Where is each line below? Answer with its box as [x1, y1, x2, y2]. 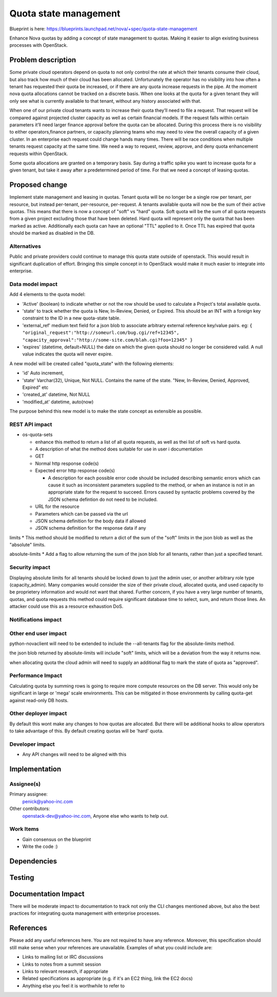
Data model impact [9, 280, 58, 288]
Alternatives [9, 242, 41, 250]
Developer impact [9, 740, 55, 747]
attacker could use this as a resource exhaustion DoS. [9, 604, 124, 610]
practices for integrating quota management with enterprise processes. [9, 910, 161, 916]
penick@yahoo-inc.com [22, 798, 73, 804]
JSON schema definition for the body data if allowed [35, 518, 146, 524]
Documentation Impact [9, 889, 85, 898]
